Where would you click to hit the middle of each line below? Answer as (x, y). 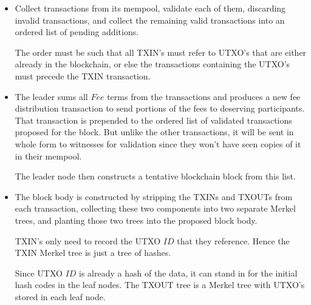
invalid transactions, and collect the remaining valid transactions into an (150, 20)
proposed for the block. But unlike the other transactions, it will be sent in (154, 132)
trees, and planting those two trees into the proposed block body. (136, 220)
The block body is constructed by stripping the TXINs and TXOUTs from (154, 196)
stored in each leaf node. (60, 296)
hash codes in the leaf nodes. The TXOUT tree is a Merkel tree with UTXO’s (160, 285)
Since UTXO (39, 273)
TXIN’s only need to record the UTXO (88, 240)
